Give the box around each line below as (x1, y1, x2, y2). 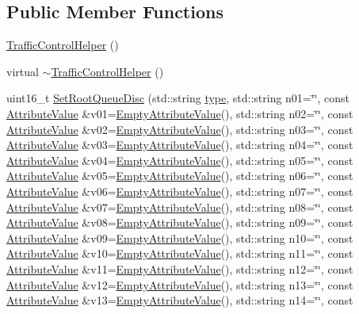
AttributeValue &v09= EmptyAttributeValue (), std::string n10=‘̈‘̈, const (6, 229, 353, 246)
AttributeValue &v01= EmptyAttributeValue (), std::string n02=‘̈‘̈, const (6, 105, 353, 121)
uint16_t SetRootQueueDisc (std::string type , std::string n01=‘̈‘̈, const (6, 90, 350, 106)
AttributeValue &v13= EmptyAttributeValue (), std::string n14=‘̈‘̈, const (6, 292, 353, 308)
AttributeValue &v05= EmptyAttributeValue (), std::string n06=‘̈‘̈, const (6, 167, 353, 184)
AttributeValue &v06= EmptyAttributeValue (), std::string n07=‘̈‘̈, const (6, 182, 353, 199)
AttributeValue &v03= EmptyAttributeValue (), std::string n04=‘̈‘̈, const (6, 136, 353, 153)
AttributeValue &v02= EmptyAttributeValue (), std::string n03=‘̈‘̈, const (6, 121, 353, 137)
